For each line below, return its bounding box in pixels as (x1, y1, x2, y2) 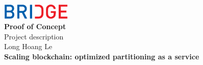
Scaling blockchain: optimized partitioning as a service (4, 51, 199, 61)
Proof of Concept (4, 21, 66, 32)
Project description (4, 31, 64, 41)
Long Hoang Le (4, 41, 53, 52)
